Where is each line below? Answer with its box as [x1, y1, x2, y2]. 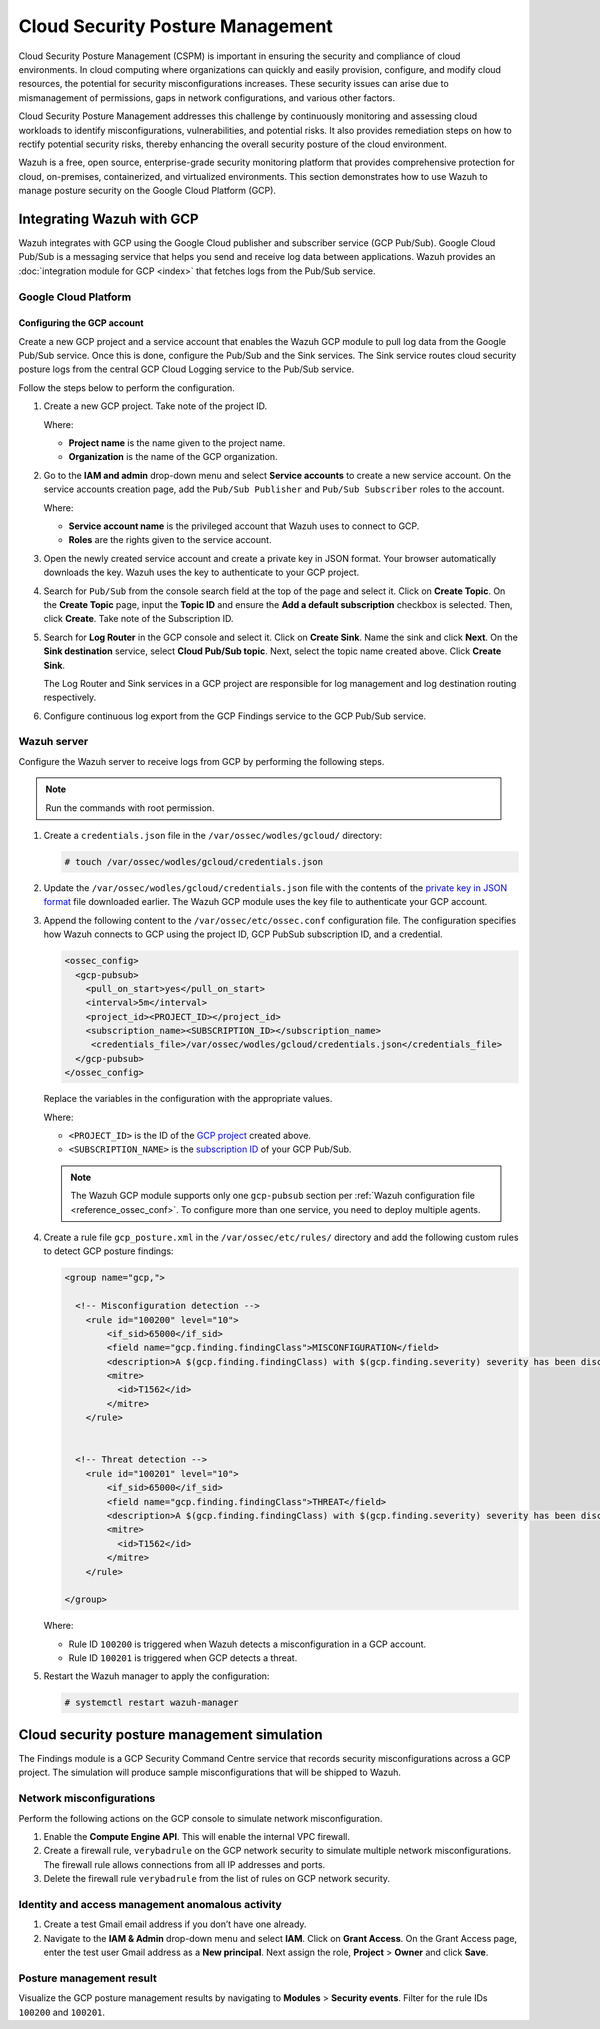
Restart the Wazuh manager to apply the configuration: [43, 1670, 270, 1682]
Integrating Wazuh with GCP [18, 210, 199, 227]
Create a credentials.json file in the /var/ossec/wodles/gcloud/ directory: [43, 830, 383, 841]
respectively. [43, 691, 97, 704]
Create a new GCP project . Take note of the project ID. [43, 400, 268, 412]
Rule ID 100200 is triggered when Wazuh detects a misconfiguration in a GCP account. [68, 1638, 427, 1650]
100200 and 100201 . [18, 2006, 105, 2018]
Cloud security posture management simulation [18, 1726, 324, 1743]
